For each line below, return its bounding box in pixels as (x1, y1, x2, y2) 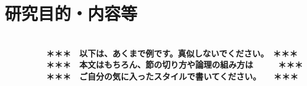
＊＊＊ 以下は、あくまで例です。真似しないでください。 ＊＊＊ (46, 47, 298, 59)
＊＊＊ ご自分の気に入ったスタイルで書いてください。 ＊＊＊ (46, 70, 299, 82)
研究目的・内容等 (5, 1, 138, 25)
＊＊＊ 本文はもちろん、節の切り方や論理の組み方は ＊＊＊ (46, 58, 303, 71)
